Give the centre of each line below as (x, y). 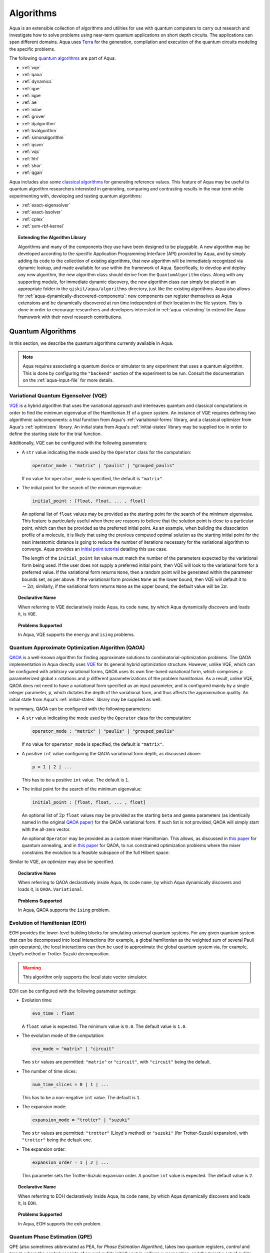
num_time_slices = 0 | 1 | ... (71, 1084)
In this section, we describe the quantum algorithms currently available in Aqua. (91, 343)
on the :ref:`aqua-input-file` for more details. (68, 380)
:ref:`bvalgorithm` (39, 131)
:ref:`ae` (30, 102)
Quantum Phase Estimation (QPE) (51, 1236)
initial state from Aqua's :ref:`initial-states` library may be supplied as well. (85, 700)
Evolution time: (37, 1000)
